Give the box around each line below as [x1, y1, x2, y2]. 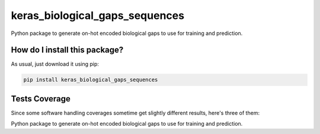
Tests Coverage [11, 94, 71, 104]
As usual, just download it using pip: [11, 60, 99, 68]
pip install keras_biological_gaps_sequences [23, 76, 158, 83]
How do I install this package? [11, 45, 124, 55]
